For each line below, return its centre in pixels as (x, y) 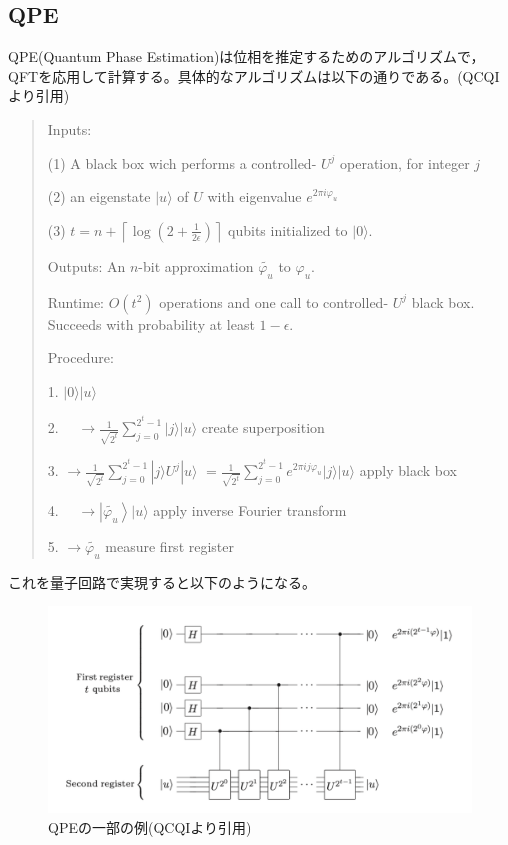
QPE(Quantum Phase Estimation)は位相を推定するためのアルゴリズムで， (246, 56)
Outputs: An (86, 265)
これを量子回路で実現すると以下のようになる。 (162, 581)
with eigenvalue (254, 196)
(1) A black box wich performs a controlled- (182, 162)
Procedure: (80, 357)
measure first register (170, 545)
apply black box (408, 470)
